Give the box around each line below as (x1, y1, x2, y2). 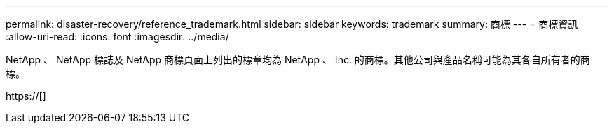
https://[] (6, 90, 46, 102)
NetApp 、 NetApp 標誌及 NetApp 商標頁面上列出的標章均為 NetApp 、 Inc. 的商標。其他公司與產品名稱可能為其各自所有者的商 (6, 54, 590, 66)
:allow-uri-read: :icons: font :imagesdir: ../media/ (6, 31, 229, 43)
